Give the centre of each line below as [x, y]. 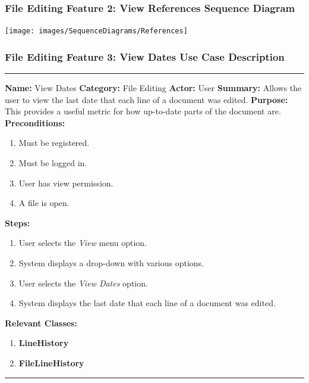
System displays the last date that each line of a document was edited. [147, 303]
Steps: [18, 222]
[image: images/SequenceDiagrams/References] [96, 31]
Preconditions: [35, 122]
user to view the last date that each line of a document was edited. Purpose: [146, 99]
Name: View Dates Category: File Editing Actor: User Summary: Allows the [153, 88]
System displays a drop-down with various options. [111, 263]
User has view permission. [66, 183]
